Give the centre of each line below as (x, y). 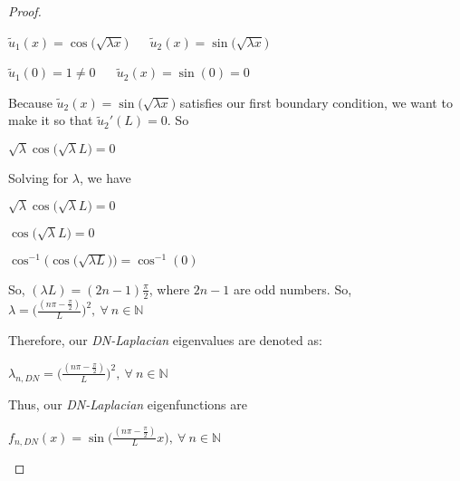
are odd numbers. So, (293, 289)
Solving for (38, 177)
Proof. (25, 11)
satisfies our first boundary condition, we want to (316, 102)
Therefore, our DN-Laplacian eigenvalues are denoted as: (165, 339)
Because (30, 102)
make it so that (51, 120)
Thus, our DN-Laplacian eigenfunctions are (128, 404)
